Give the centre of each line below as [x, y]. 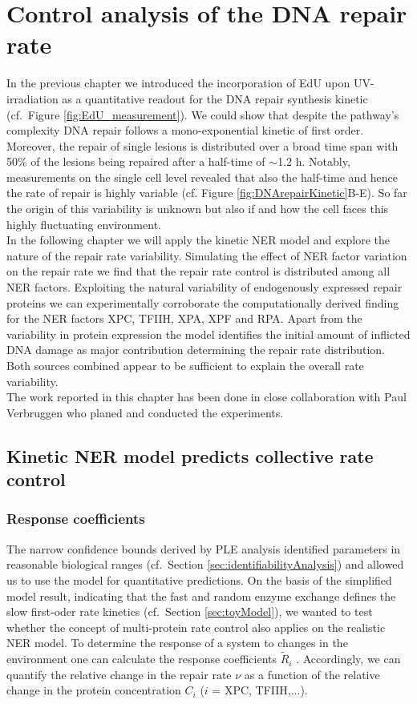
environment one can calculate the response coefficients [142, 659]
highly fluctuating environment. [84, 224]
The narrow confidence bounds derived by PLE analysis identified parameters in [204, 548]
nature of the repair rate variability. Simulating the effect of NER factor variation [207, 255]
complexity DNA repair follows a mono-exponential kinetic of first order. [185, 130]
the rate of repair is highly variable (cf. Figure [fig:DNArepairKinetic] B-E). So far [207, 193]
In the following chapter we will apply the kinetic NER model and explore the [198, 240]
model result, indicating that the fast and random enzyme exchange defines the [201, 595]
